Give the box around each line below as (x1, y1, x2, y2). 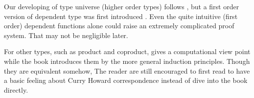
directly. (4, 84, 28, 95)
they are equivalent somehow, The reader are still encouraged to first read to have (4, 65, 250, 76)
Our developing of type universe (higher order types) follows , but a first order (4, 1, 239, 11)
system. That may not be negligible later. (4, 30, 128, 40)
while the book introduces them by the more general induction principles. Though (4, 56, 250, 66)
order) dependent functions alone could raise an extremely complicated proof (4, 20, 234, 31)
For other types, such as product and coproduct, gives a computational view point (4, 46, 251, 57)
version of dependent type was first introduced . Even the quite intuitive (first (4, 11, 238, 21)
